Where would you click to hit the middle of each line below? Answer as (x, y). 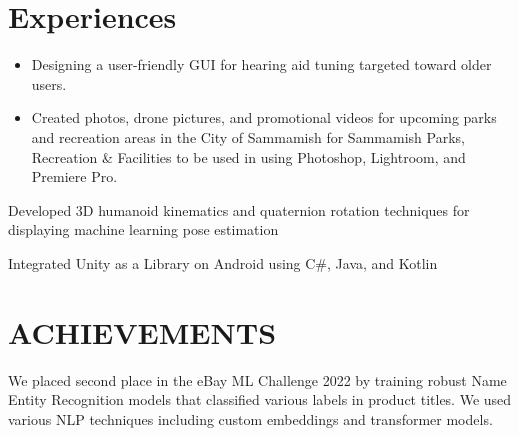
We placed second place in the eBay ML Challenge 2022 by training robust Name (257, 379)
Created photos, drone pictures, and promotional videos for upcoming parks (264, 117)
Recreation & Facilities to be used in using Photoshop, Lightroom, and (248, 156)
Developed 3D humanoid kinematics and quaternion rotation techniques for (239, 209)
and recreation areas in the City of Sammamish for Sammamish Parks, (248, 136)
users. (49, 83)
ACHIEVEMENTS (142, 331)
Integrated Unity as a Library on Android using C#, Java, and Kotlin (223, 262)
